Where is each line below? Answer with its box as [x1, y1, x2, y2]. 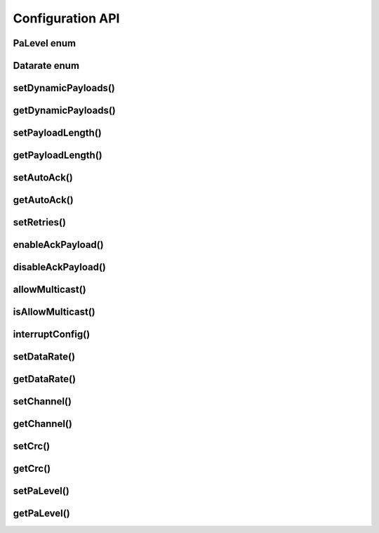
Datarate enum [13, 60, 80, 72]
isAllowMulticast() [13, 306, 96, 318]
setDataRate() [13, 351, 76, 363]
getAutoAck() [13, 194, 74, 206]
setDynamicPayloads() [13, 82, 115, 94]
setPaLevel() [13, 485, 69, 497]
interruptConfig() [13, 329, 91, 341]
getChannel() [13, 418, 73, 430]
